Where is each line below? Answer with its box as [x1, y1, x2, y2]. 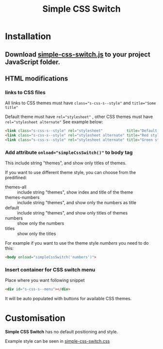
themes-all [5, 184, 27, 190]
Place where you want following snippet [5, 277, 85, 283]
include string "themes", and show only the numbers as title [17, 200, 137, 206]
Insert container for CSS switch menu [5, 266, 96, 273]
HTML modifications [5, 74, 68, 82]
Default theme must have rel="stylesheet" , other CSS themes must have [5, 114, 153, 120]
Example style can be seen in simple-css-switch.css [5, 338, 110, 344]
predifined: [5, 174, 27, 181]
